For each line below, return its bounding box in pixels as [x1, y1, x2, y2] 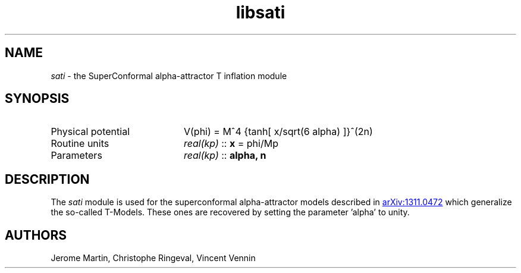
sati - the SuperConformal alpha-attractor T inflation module [51, 70, 287, 81]
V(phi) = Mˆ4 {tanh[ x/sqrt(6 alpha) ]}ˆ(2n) [183, 125, 373, 138]
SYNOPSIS [5, 91, 70, 106]
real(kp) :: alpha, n [183, 149, 266, 162]
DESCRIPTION [5, 171, 90, 187]
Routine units [51, 137, 109, 150]
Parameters [51, 149, 102, 162]
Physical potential [51, 125, 130, 138]
